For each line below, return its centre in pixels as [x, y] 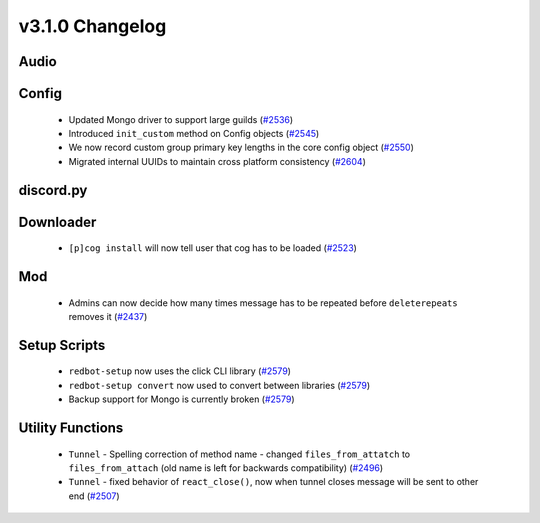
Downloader [57, 221]
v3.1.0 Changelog [92, 26]
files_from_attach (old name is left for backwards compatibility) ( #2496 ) [226, 467]
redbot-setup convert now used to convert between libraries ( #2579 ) [219, 385]
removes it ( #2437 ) [108, 316]
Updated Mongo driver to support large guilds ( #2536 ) [181, 119]
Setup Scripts [62, 345]
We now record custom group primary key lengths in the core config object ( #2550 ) [241, 147]
